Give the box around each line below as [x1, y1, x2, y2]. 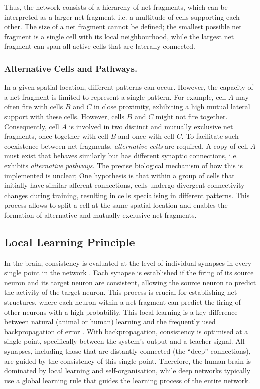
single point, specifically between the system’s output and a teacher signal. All [4, 336, 245, 346]
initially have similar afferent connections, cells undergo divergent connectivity [4, 180, 245, 190]
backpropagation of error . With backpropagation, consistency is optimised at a [4, 326, 248, 336]
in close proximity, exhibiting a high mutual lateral [94, 101, 250, 112]
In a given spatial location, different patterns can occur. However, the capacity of [4, 82, 253, 92]
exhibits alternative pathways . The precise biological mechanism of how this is [4, 160, 243, 170]
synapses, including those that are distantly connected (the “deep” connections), [4, 346, 251, 356]
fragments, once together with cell [4, 131, 108, 141]
